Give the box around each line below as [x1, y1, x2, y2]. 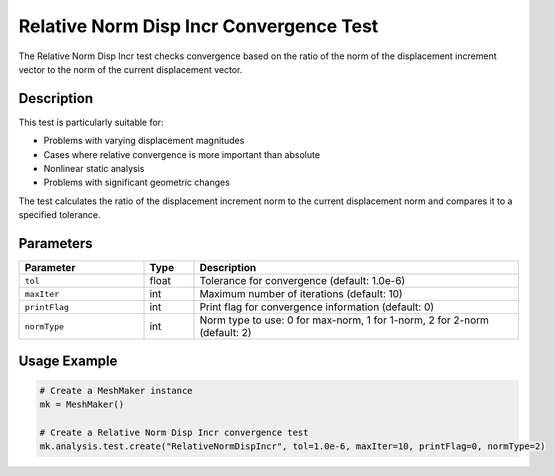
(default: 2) [199, 326, 252, 340]
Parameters [18, 235, 93, 252]
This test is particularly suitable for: [18, 116, 164, 128]
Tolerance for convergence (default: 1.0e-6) [199, 274, 406, 288]
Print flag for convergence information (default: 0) [199, 300, 435, 314]
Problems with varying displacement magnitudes [43, 135, 245, 147]
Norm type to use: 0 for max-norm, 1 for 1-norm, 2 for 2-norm [199, 313, 490, 327]
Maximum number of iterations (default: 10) [199, 287, 404, 301]
